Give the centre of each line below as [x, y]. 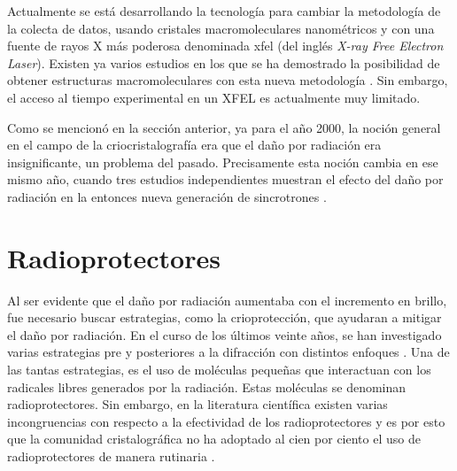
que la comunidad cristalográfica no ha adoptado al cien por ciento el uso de [214, 439]
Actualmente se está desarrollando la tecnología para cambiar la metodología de [224, 11]
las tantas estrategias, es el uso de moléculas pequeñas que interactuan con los [219, 370]
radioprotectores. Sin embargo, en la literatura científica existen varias [198, 404]
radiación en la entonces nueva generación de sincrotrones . [167, 196]
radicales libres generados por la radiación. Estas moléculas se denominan [207, 386]
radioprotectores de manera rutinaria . [111, 456]
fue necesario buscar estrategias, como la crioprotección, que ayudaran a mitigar [225, 317]
